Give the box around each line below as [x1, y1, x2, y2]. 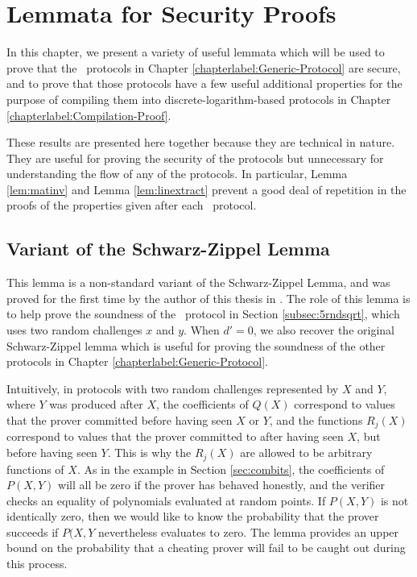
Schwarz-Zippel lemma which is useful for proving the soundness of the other [6, 337, 386, 354]
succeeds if [6, 523, 59, 540]
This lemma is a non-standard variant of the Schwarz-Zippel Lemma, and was [6, 274, 390, 291]
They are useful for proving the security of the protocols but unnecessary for [6, 149, 384, 166]
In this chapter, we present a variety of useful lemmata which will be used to [6, 44, 385, 60]
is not [380, 492, 409, 509]
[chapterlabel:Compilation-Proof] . [6, 106, 171, 123]
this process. [6, 555, 68, 572]
